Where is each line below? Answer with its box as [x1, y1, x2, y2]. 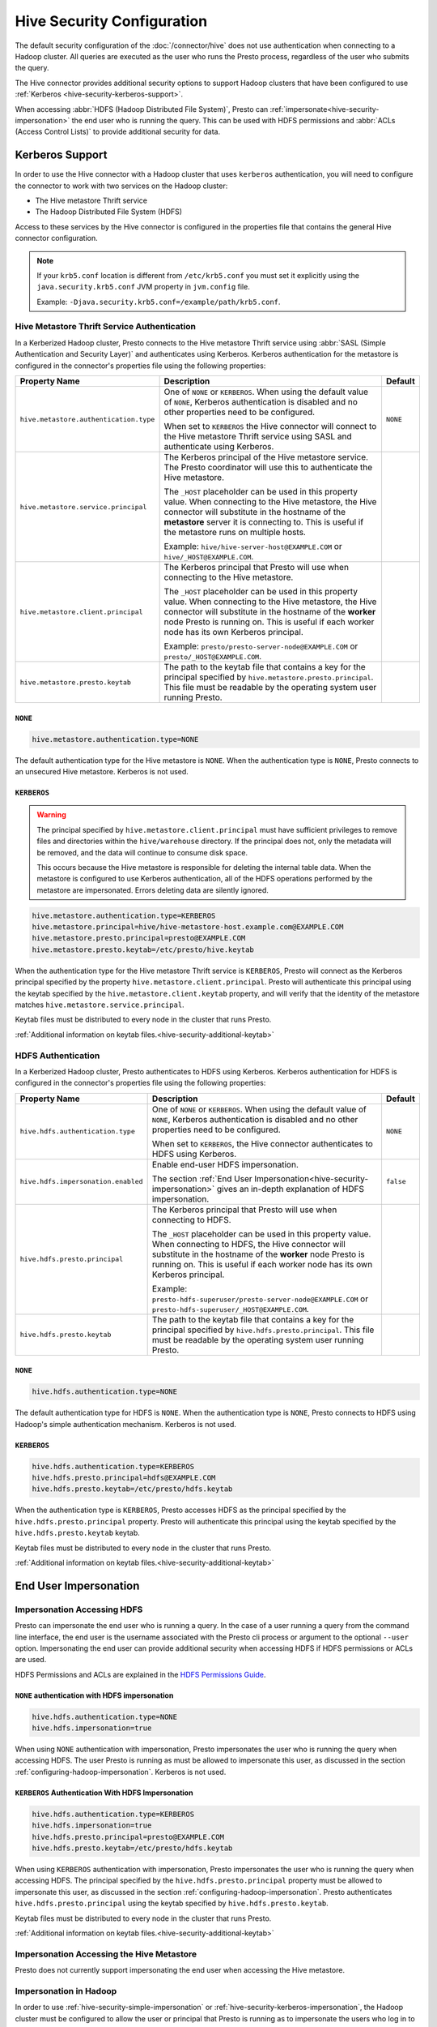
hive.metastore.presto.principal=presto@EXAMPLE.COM [32, 933, 246, 943]
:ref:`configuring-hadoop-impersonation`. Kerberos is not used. [15, 1767, 227, 1776]
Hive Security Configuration [15, 12, 208, 30]
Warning [36, 810, 66, 820]
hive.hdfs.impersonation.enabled [19, 1177, 143, 1186]
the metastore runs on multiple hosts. [163, 527, 307, 538]
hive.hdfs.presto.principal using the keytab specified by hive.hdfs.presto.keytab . [15, 1898, 329, 1909]
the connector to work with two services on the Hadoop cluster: [15, 181, 228, 191]
